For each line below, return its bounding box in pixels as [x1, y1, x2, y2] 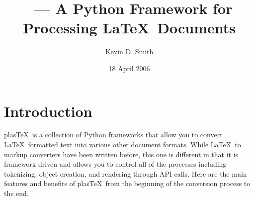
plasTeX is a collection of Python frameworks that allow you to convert [4, 129, 223, 140]
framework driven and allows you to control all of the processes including [4, 159, 227, 169]
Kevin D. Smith [105, 46, 154, 57]
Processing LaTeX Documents [22, 17, 236, 38]
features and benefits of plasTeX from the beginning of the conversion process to [4, 178, 251, 189]
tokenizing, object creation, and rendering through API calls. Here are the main [4, 168, 247, 179]
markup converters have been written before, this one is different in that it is [4, 149, 239, 159]
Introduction [4, 100, 92, 121]
